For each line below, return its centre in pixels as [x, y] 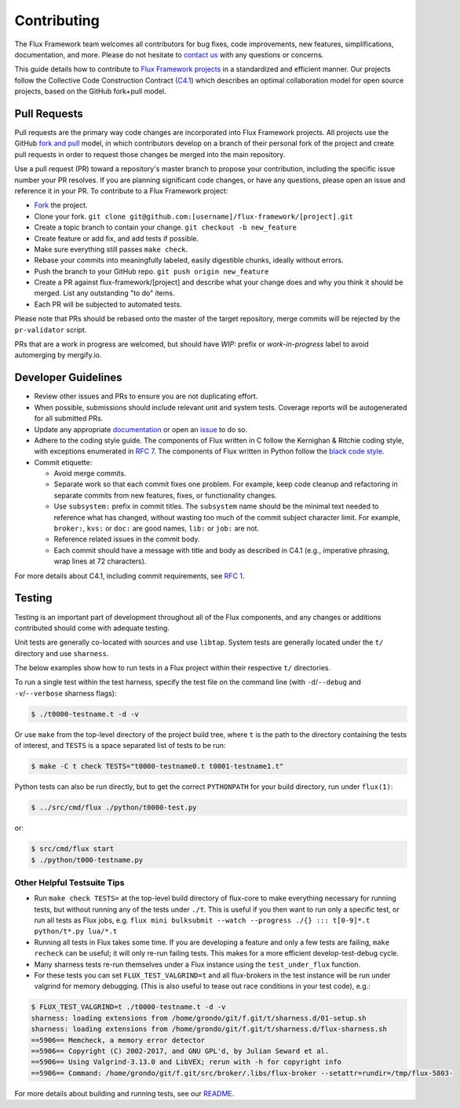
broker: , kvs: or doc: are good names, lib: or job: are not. [156, 528]
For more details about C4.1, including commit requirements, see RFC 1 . [130, 576]
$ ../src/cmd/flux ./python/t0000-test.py [114, 808]
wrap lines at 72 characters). [100, 561]
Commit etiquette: [63, 462]
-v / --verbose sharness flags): [66, 693]
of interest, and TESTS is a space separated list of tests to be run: [120, 746]
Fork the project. [61, 205]
